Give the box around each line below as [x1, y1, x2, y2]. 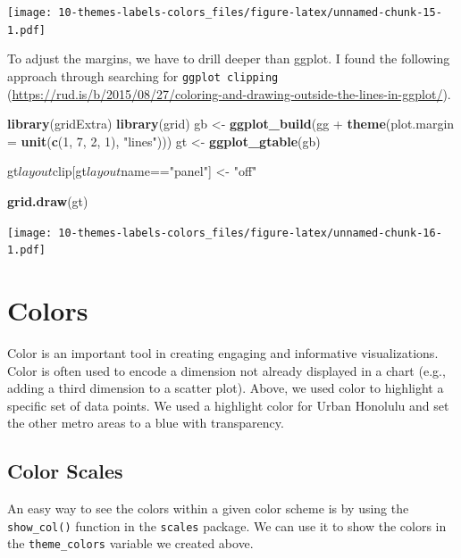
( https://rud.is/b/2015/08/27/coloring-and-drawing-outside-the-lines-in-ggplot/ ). [7, 84, 451, 103]
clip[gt [52, 162, 87, 180]
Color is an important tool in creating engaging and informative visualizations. [7, 343, 439, 362]
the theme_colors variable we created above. [7, 534, 254, 553]
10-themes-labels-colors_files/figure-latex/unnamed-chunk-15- [58, 6, 442, 19]
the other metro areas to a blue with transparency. [7, 413, 284, 432]
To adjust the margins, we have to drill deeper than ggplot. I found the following [7, 49, 450, 68]
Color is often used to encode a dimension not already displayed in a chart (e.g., [7, 361, 446, 379]
